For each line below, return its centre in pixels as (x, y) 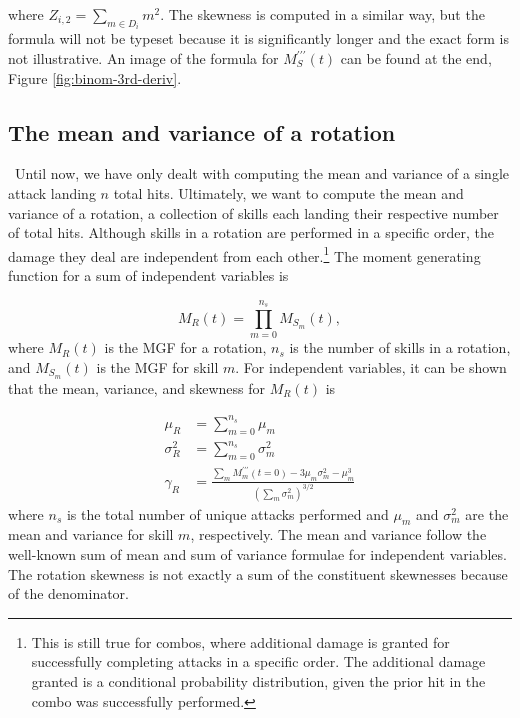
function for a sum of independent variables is (148, 275)
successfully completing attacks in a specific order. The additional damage (258, 661)
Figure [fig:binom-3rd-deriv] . (95, 77)
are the (487, 513)
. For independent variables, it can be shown (371, 366)
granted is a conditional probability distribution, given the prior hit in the (258, 680)
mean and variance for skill (91, 534)
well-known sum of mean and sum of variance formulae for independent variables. (257, 554)
